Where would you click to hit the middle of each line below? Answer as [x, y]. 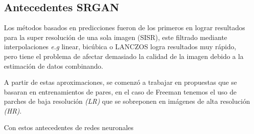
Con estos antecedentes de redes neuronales [69, 127]
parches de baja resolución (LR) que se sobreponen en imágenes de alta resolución [127, 101]
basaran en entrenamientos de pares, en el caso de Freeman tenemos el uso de [120, 91]
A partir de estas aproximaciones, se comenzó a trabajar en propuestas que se [120, 82]
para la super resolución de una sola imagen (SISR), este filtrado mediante [116, 37]
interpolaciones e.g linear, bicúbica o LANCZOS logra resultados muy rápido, [120, 47]
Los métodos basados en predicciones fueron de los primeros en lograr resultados [125, 28]
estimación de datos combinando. [54, 66]
